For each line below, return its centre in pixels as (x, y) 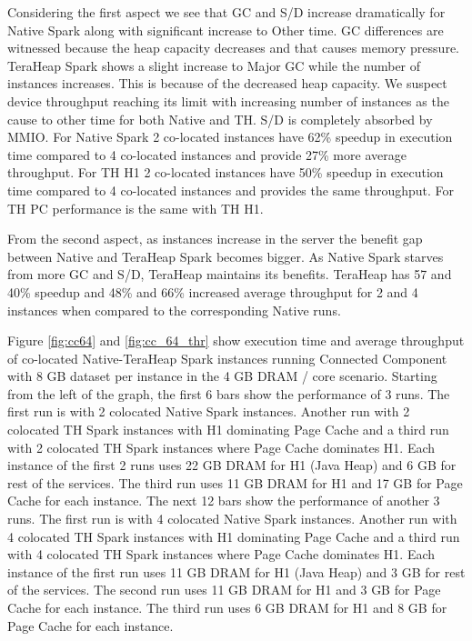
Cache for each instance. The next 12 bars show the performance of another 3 (224, 501)
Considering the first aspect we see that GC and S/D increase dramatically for (226, 12)
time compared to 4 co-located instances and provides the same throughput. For (231, 190)
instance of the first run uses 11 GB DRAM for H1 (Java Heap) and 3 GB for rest (236, 571)
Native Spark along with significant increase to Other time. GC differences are (226, 30)
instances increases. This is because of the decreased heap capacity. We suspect (227, 83)
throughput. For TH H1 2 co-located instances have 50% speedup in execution (226, 172)
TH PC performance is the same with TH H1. (136, 208)
